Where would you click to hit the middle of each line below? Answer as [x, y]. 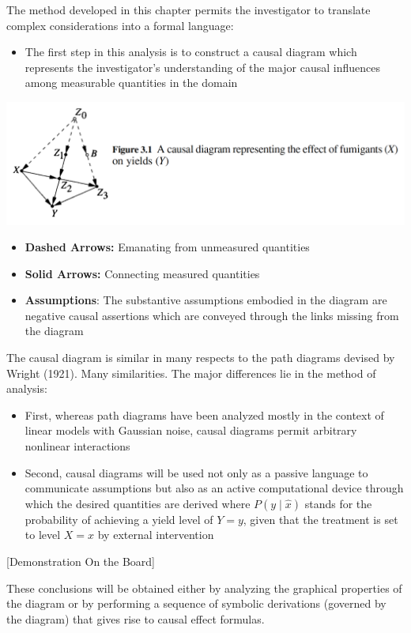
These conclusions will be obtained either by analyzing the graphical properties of [204, 588]
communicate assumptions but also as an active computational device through [214, 488]
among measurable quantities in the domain [131, 83]
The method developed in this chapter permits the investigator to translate [189, 9]
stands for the [338, 503]
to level [43, 535]
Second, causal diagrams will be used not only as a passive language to [196, 472]
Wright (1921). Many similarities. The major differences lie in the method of [191, 373]
